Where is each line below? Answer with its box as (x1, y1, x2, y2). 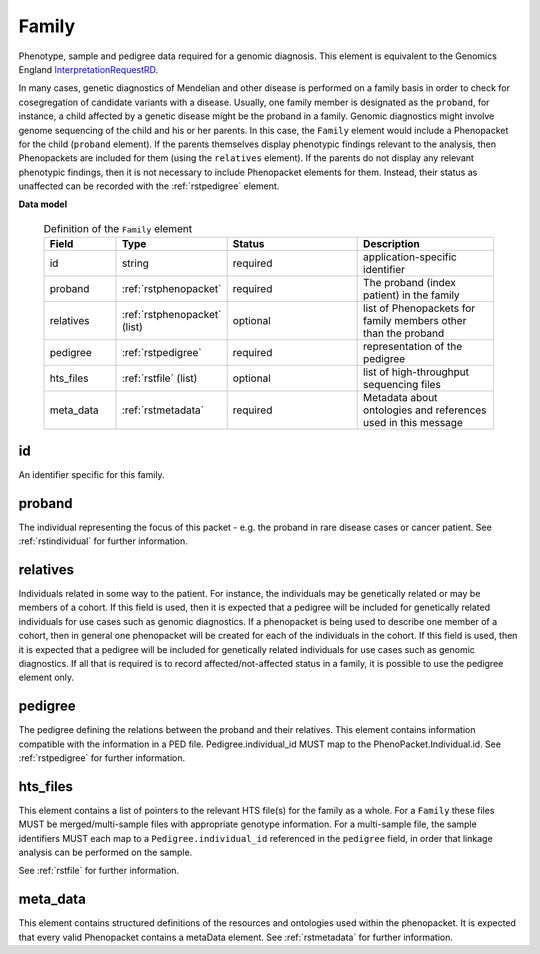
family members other (363, 314, 467, 328)
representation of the (363, 340, 463, 354)
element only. (18, 671, 75, 684)
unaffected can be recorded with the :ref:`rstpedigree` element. (18, 180, 280, 192)
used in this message (363, 416, 464, 430)
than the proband (363, 326, 445, 340)
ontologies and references (363, 403, 487, 417)
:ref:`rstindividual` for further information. (18, 535, 189, 547)
